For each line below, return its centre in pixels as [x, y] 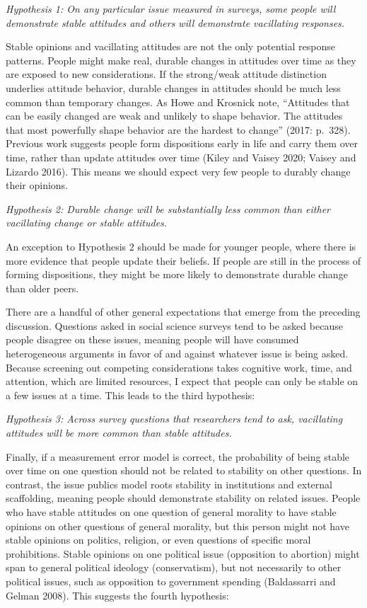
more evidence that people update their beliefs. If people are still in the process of [183, 260]
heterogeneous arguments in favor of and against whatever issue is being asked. [177, 354]
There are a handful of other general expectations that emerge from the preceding [183, 312]
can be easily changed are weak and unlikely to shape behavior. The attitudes [174, 116]
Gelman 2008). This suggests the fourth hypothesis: [117, 595]
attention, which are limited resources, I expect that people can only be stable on [182, 381]
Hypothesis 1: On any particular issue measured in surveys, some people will [171, 8]
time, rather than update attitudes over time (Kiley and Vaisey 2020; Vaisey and [181, 157]
